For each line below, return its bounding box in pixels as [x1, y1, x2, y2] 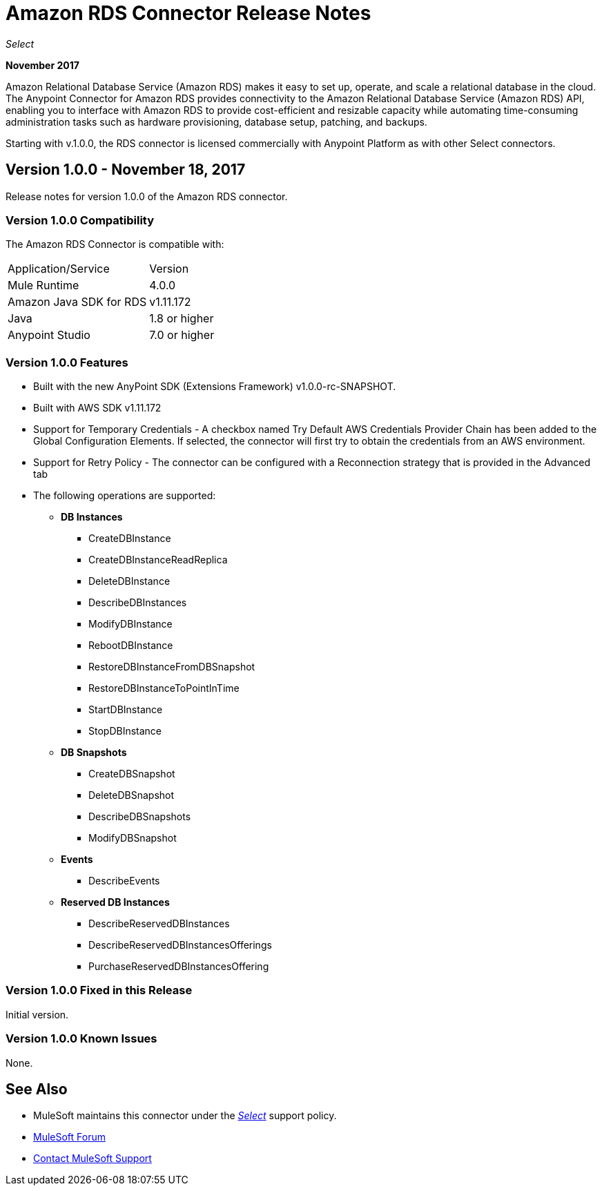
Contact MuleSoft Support [33, 1152, 152, 1165]
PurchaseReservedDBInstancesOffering [88, 960, 269, 973]
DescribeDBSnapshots [88, 811, 191, 823]
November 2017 [6, 59, 79, 71]
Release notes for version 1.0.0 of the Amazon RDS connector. [6, 190, 288, 202]
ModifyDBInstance [88, 618, 173, 630]
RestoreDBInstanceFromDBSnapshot [88, 661, 255, 673]
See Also [6, 1081, 68, 1098]
